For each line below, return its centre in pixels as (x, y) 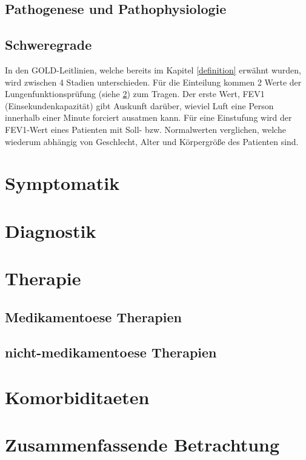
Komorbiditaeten (77, 397)
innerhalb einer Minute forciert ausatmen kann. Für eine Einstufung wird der (148, 117)
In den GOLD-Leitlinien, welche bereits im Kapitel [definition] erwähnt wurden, (153, 69)
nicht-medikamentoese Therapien (111, 352)
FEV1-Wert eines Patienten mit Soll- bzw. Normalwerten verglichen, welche (145, 129)
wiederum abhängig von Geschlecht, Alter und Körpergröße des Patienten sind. (152, 141)
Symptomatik (62, 183)
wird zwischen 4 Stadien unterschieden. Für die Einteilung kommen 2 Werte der (153, 82)
